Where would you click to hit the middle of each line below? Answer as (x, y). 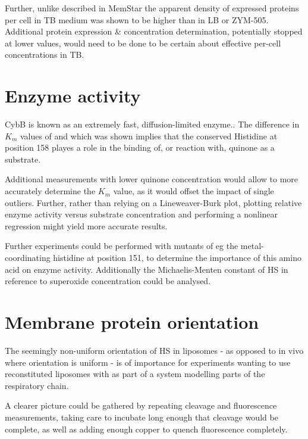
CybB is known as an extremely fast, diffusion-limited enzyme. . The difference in (152, 124)
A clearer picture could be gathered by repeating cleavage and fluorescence (141, 405)
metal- (252, 246)
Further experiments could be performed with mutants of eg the (122, 246)
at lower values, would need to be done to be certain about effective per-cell (143, 43)
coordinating (28, 258)
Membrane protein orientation (132, 322)
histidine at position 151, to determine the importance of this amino (177, 258)
